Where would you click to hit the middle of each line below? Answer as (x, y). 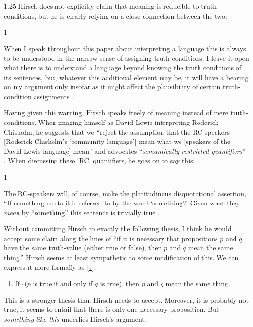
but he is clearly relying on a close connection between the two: (133, 15)
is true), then (120, 283)
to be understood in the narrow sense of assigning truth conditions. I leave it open (126, 58)
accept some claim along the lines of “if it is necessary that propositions (111, 238)
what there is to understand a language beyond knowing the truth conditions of (123, 67)
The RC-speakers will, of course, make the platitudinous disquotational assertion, (125, 193)
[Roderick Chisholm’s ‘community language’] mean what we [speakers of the (117, 141)
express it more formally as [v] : (50, 267)
